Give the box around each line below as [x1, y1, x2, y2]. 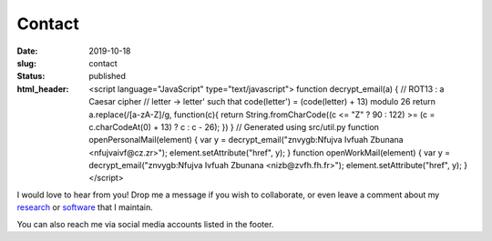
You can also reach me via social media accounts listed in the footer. [16, 218, 274, 229]
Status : [16, 71, 46, 82]
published [88, 71, 127, 82]
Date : [16, 45, 38, 56]
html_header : [16, 83, 69, 95]
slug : [16, 57, 36, 68]
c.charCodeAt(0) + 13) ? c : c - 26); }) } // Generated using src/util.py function [88, 121, 380, 132]
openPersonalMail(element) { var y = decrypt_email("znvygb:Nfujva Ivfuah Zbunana [88, 135, 405, 146]
